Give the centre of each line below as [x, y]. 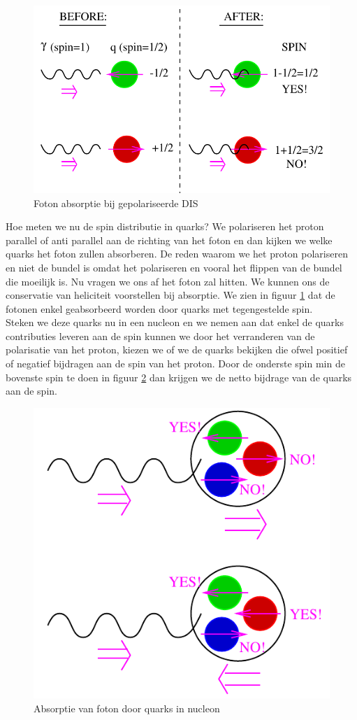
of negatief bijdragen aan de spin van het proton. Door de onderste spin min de [175, 363]
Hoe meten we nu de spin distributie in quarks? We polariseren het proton [165, 226]
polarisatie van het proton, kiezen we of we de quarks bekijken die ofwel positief [177, 350]
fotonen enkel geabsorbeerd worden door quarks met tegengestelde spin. [159, 308]
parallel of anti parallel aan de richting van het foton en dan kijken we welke [169, 240]
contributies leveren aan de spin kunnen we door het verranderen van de [160, 336]
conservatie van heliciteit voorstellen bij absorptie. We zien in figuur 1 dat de [170, 295]
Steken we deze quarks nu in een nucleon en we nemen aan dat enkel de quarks [175, 322]
